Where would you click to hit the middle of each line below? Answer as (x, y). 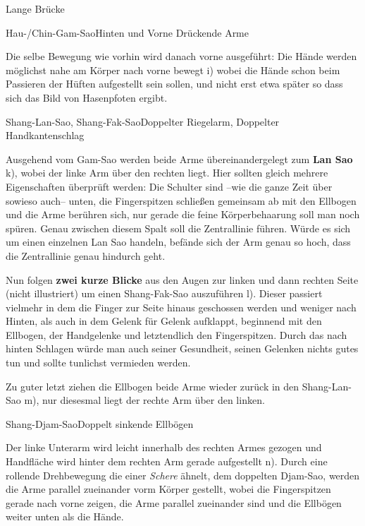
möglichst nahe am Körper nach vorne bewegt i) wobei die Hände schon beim (173, 70)
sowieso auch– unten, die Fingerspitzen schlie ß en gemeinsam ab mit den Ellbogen (181, 200)
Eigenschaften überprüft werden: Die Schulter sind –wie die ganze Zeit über (169, 186)
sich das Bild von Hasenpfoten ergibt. (87, 97)
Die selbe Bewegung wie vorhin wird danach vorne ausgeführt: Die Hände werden (181, 56)
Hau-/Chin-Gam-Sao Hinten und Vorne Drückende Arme (127, 32)
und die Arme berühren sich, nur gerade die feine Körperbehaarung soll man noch (183, 214)
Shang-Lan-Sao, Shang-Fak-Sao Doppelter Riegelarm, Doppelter (143, 121)
